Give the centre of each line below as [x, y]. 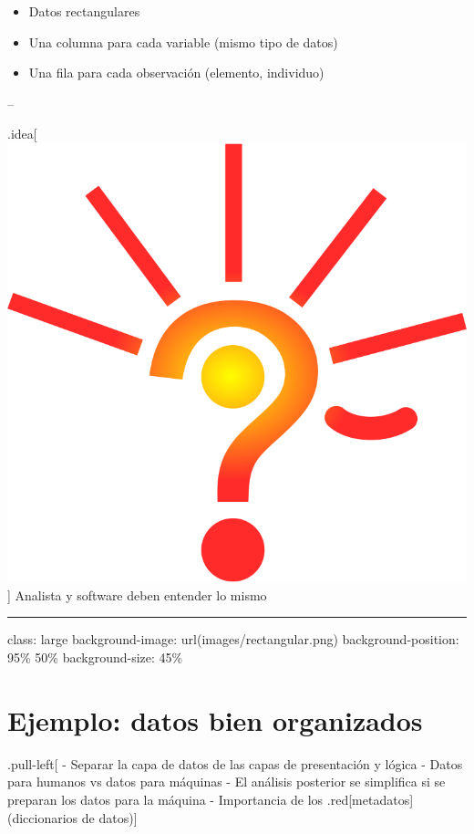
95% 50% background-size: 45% [95, 657]
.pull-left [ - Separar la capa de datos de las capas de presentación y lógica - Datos [235, 763]
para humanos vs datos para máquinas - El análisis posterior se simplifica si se [227, 782]
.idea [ [22, 134]
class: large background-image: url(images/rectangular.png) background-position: [233, 639]
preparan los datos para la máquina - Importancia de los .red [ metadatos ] [211, 799]
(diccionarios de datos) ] [72, 817]
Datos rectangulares [84, 11]
